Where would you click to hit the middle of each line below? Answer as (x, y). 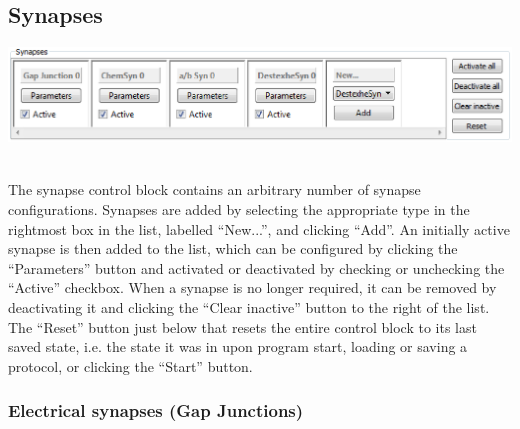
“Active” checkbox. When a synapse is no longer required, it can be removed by (252, 287)
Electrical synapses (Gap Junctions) (156, 410)
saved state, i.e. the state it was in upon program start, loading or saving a (238, 346)
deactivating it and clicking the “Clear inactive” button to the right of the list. (249, 307)
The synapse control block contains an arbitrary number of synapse (214, 189)
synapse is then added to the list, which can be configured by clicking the (233, 248)
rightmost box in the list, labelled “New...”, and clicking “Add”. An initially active (259, 228)
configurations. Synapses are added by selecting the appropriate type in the (239, 209)
